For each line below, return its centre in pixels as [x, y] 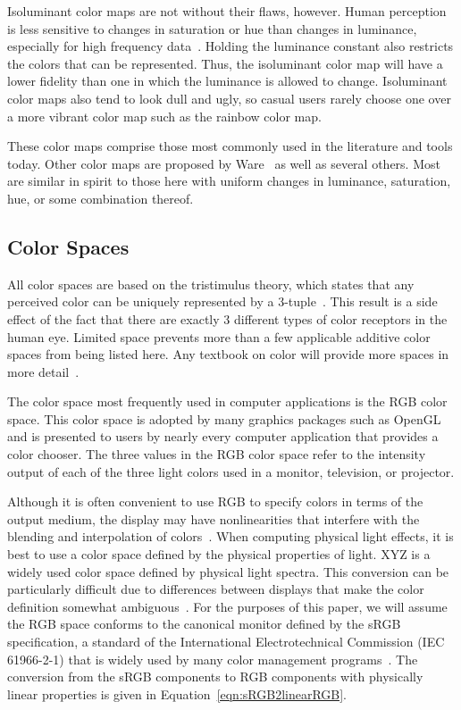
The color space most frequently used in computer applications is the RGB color [227, 401]
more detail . [43, 371]
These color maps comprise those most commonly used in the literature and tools [230, 146]
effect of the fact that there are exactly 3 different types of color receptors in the [227, 318]
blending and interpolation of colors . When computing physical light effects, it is [230, 536]
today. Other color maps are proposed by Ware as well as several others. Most [224, 163]
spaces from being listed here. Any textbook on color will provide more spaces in [228, 354]
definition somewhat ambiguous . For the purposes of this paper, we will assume [227, 606]
